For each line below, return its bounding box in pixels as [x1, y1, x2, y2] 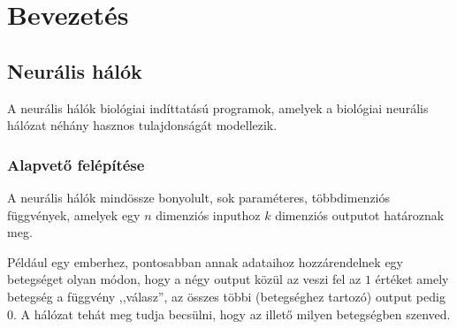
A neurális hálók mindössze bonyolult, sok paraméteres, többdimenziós [7, 187, 391, 206]
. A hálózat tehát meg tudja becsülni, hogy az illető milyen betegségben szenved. [13, 304, 451, 323]
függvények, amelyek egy [7, 205, 141, 224]
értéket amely [375, 270, 449, 288]
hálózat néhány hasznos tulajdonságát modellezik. [7, 116, 278, 134]
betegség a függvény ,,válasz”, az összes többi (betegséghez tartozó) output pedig [7, 287, 446, 305]
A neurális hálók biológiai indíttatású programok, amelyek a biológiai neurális [7, 98, 429, 117]
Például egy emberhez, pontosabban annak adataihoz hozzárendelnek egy [7, 252, 403, 271]
